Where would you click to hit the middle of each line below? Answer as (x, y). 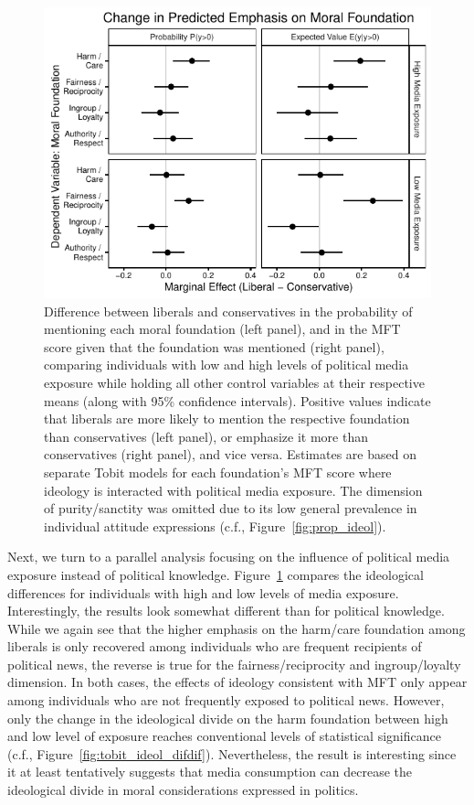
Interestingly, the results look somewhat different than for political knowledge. (226, 611)
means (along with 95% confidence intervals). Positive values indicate (237, 400)
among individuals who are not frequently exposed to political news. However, (226, 700)
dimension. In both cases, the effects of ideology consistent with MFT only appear (237, 682)
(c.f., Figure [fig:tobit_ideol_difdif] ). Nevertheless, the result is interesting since (232, 753)
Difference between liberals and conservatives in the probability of (228, 311)
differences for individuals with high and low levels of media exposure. (203, 592)
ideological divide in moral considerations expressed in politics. (183, 790)
